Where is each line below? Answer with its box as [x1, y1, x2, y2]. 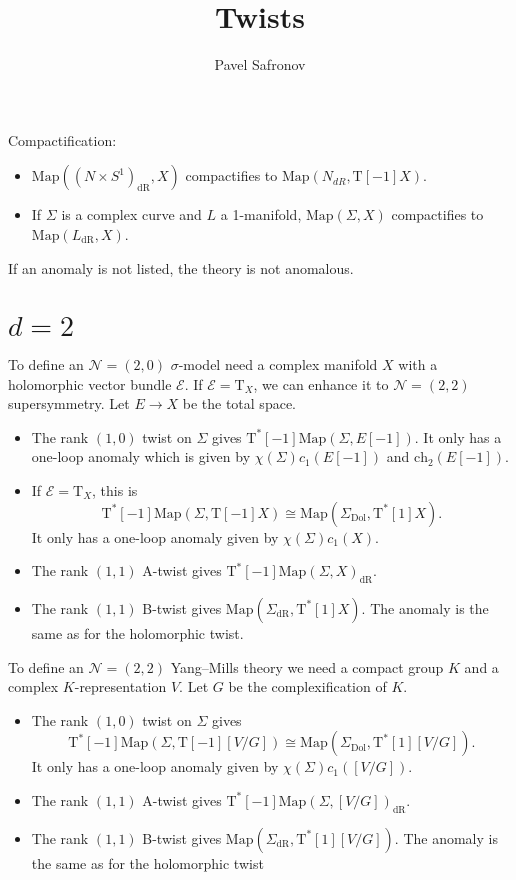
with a [398, 354, 438, 375]
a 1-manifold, [220, 204, 302, 225]
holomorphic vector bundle [8, 373, 172, 394]
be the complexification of [228, 676, 387, 697]
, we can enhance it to [253, 373, 389, 394]
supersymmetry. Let [8, 393, 130, 414]
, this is [92, 480, 138, 500]
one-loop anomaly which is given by [31, 446, 251, 467]
